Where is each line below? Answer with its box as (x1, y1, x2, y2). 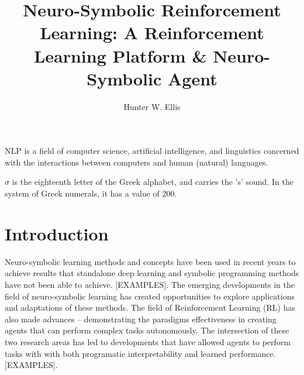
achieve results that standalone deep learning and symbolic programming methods (5, 267, 299, 279)
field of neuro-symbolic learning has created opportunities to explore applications (5, 290, 295, 302)
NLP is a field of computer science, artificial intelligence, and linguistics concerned (5, 145, 299, 157)
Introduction (5, 221, 109, 245)
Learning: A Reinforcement (40, 20, 264, 44)
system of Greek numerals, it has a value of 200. (5, 187, 177, 199)
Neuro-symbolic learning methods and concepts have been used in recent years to (5, 255, 296, 267)
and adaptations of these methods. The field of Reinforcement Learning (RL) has (5, 301, 295, 314)
